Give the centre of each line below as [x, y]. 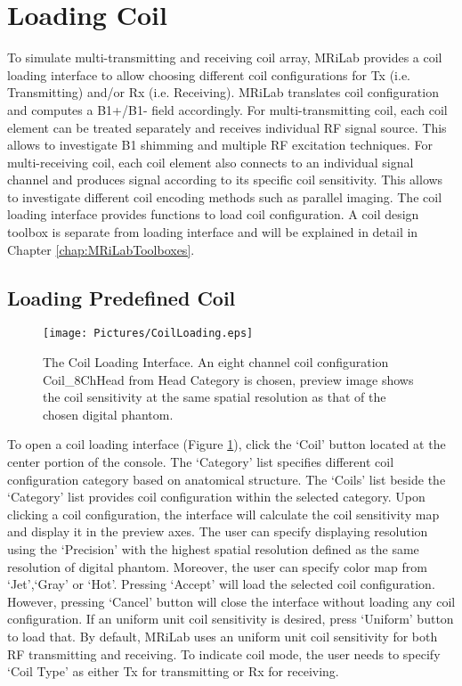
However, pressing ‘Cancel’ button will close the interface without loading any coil [231, 601]
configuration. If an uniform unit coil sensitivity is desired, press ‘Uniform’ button [231, 619]
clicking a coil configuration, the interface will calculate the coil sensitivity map [223, 514]
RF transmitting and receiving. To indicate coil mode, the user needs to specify [224, 653]
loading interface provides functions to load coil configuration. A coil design [213, 214]
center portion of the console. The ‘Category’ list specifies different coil [201, 462]
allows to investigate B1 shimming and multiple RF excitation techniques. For [220, 145]
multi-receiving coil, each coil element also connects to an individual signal [211, 162]
